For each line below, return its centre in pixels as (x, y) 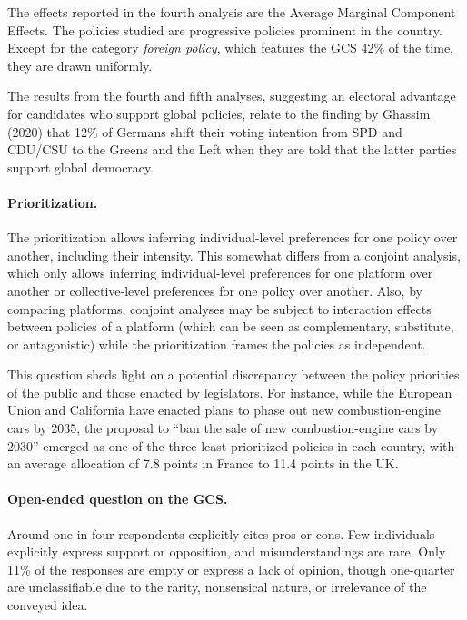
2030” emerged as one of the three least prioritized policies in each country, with (231, 445)
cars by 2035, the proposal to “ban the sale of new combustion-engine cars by (223, 428)
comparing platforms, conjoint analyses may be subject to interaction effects (219, 308)
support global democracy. (81, 167)
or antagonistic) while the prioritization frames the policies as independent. (217, 344)
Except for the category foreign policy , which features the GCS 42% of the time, (231, 48)
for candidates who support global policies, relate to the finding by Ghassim (219, 113)
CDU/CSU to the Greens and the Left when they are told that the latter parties (232, 149)
